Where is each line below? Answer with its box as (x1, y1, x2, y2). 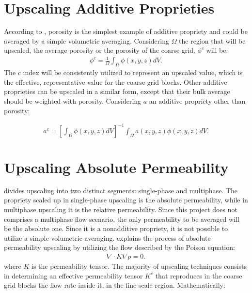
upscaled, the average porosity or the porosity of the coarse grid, (4, 45, 195, 55)
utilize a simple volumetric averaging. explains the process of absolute (4, 232, 211, 243)
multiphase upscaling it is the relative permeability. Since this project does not (4, 204, 237, 215)
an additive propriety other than (149, 96, 246, 106)
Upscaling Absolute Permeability (4, 157, 229, 177)
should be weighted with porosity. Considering (4, 96, 142, 106)
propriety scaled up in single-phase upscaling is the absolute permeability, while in (4, 195, 248, 205)
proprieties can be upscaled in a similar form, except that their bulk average (4, 86, 230, 96)
